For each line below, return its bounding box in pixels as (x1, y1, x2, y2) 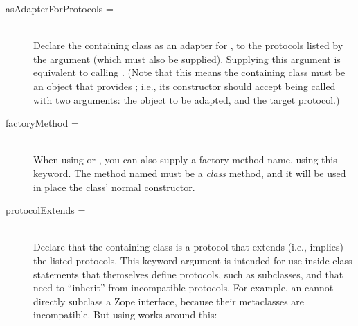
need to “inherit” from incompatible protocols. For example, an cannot (33, 280, 334, 295)
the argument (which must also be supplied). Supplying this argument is (33, 51, 341, 66)
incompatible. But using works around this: (33, 307, 217, 322)
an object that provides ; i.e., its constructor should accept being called (33, 78, 336, 93)
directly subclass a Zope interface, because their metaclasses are (33, 293, 305, 308)
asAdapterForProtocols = (6, 1, 114, 15)
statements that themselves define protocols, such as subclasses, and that (33, 266, 343, 281)
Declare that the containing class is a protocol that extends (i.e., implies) (33, 239, 343, 254)
